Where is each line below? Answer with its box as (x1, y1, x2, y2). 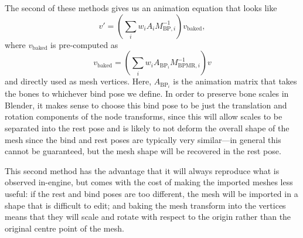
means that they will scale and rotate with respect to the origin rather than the (5, 210, 291, 223)
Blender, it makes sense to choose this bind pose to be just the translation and (5, 98, 287, 111)
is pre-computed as (50, 38, 118, 50)
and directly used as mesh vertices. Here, (5, 75, 152, 87)
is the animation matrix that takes (173, 75, 297, 87)
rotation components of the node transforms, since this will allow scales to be (5, 110, 282, 123)
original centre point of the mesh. (5, 222, 124, 234)
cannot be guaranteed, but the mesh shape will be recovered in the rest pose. (5, 145, 281, 157)
